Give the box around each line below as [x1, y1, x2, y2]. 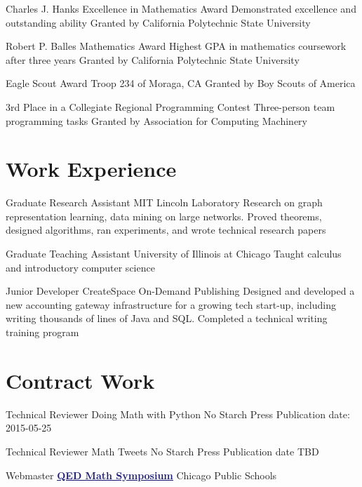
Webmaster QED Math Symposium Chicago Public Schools [6, 467, 277, 482]
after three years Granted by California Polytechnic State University [6, 52, 300, 67]
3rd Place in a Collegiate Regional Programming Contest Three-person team [6, 99, 335, 114]
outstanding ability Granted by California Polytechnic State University [6, 15, 311, 29]
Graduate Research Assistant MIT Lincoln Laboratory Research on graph [6, 195, 323, 210]
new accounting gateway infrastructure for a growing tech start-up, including [6, 297, 336, 312]
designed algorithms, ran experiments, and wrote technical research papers [6, 222, 326, 237]
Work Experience [6, 154, 177, 183]
